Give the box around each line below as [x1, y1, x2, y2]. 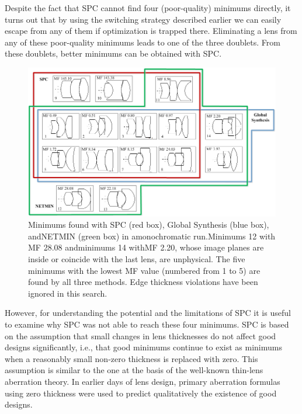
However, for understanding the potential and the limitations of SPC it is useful [5, 307, 291, 319]
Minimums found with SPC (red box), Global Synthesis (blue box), [28, 218, 269, 231]
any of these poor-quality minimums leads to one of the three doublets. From [5, 36, 280, 48]
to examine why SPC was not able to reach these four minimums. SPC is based [5, 318, 289, 330]
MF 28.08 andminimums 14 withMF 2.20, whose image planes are [28, 241, 264, 253]
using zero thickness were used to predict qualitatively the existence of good [5, 387, 277, 399]
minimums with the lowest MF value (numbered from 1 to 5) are [28, 264, 261, 276]
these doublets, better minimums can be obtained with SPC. [5, 47, 222, 60]
